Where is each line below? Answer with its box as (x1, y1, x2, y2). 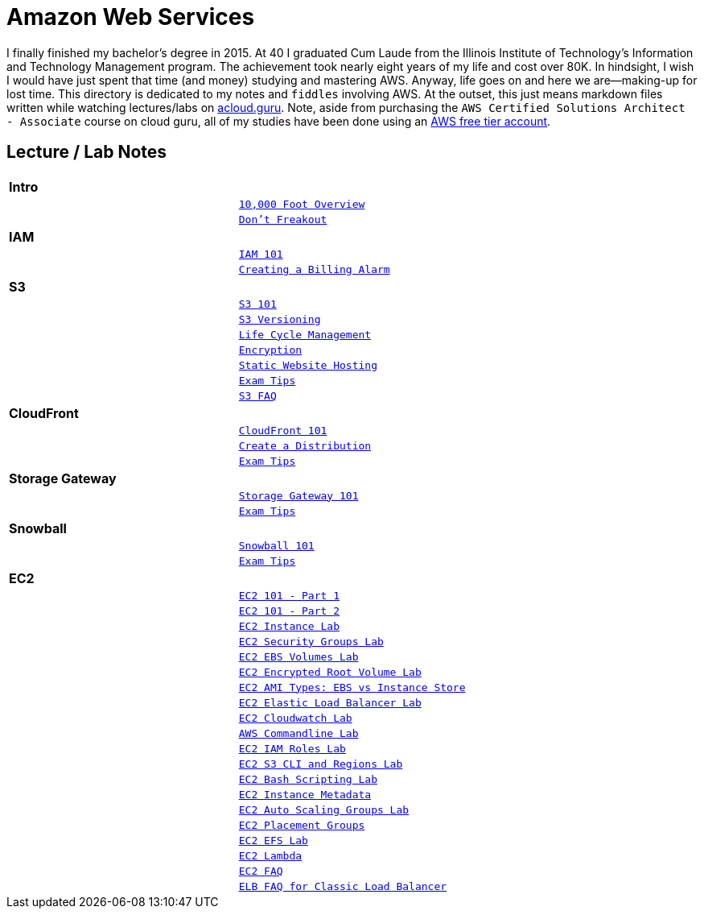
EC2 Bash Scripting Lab (238, 772, 377, 785)
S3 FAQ (238, 389, 277, 402)
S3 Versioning (238, 313, 321, 325)
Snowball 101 (238, 539, 315, 552)
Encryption (238, 343, 303, 356)
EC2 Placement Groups (238, 818, 365, 831)
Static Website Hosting (238, 358, 377, 371)
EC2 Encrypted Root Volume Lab (238, 665, 422, 678)
